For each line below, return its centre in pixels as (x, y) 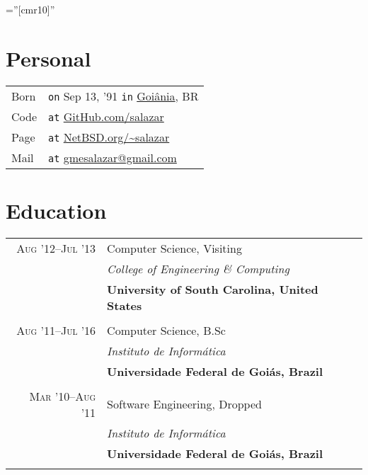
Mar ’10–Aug (63, 396)
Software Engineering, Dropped (184, 404)
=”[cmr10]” (30, 9)
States (125, 305)
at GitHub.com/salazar (106, 116)
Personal (48, 58)
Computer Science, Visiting (174, 248)
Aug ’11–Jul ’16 (56, 330)
